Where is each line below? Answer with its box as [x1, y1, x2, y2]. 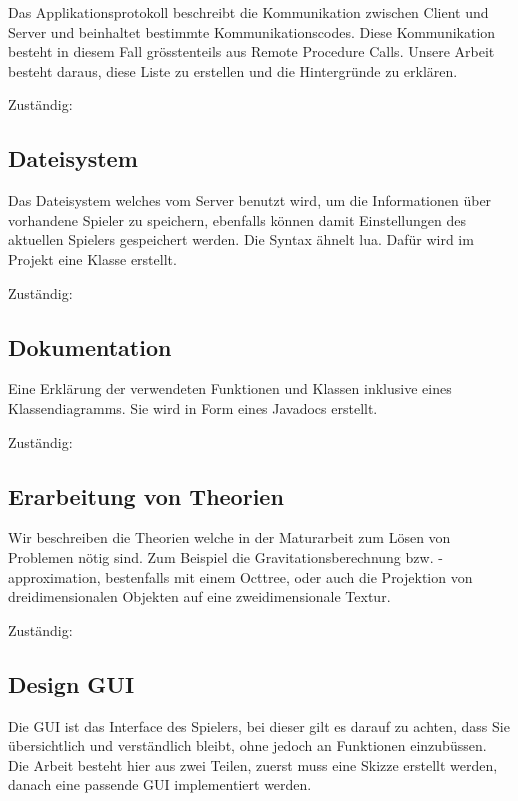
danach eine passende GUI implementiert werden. [8, 774, 312, 795]
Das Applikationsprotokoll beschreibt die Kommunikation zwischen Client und [8, 2, 489, 22]
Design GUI [8, 668, 135, 699]
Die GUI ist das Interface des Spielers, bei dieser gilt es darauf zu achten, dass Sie [8, 715, 510, 736]
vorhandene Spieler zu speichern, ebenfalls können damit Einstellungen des [8, 209, 466, 230]
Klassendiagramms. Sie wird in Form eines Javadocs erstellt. [8, 397, 378, 418]
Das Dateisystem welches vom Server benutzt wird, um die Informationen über [8, 190, 492, 211]
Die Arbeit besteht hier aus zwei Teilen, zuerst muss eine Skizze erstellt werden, [8, 754, 498, 775]
